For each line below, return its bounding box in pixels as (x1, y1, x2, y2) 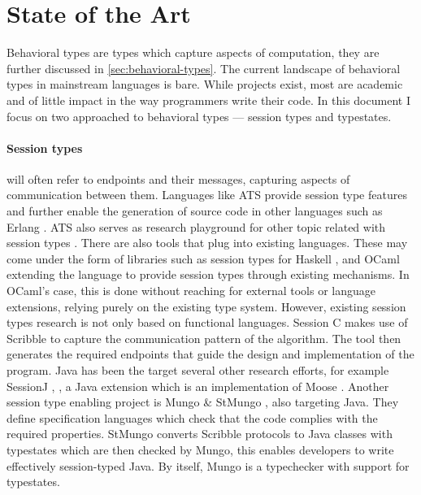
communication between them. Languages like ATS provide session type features (7, 186, 407, 203)
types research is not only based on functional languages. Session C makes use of (7, 314, 408, 331)
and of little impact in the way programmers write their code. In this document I (7, 91, 410, 108)
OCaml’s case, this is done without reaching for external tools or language (7, 282, 375, 299)
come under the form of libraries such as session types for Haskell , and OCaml (7, 250, 400, 267)
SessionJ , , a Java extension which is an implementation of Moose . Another (7, 377, 389, 394)
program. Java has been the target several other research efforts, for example (7, 362, 389, 379)
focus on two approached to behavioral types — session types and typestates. (7, 107, 392, 124)
